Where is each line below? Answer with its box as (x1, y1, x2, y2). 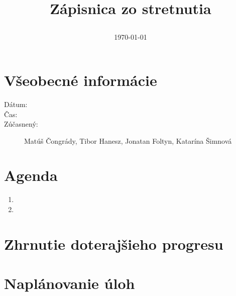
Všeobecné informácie (4, 69, 157, 90)
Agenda (4, 165, 58, 185)
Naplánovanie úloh (4, 273, 135, 293)
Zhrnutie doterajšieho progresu (4, 233, 223, 254)
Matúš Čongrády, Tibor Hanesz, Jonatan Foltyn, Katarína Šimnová (24, 135, 232, 146)
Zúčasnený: (4, 119, 38, 129)
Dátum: (4, 98, 28, 109)
